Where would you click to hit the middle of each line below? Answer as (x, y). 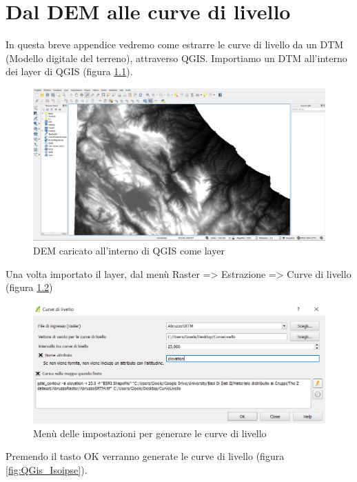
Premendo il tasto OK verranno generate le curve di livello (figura (145, 456)
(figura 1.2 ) (29, 287)
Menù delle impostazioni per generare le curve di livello (150, 433)
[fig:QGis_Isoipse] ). (47, 469)
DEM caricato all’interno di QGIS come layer (129, 251)
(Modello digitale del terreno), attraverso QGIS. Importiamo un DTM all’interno (176, 58)
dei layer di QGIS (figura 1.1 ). (69, 71)
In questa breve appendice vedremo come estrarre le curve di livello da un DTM (175, 44)
